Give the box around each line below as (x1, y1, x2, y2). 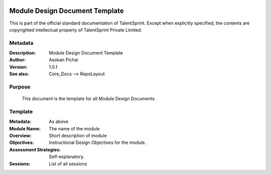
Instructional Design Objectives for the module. (49, 139, 147, 145)
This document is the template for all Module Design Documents (22, 96, 155, 102)
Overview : (9, 133, 32, 139)
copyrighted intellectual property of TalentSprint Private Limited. (9, 27, 143, 33)
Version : (9, 64, 28, 70)
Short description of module (49, 133, 107, 139)
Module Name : (9, 125, 41, 131)
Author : (9, 57, 26, 63)
